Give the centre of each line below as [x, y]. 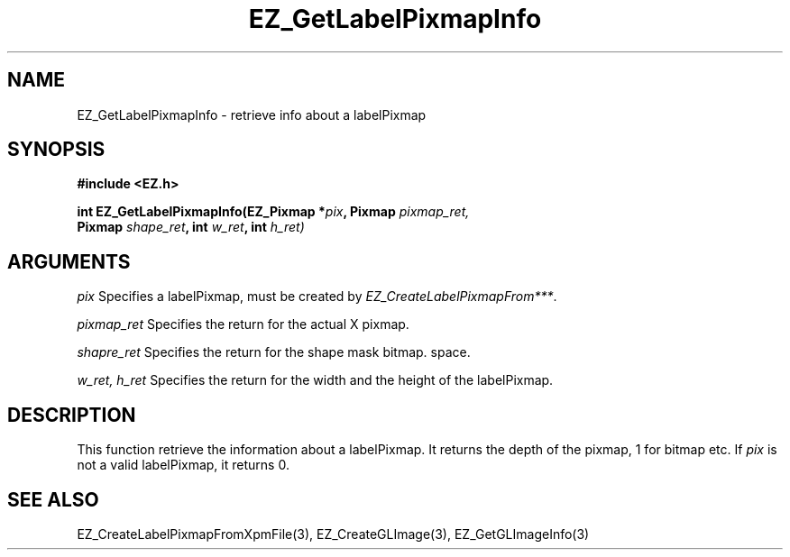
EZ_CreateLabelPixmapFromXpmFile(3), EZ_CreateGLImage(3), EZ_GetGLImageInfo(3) [333, 534]
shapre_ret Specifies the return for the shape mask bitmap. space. [274, 352]
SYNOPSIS [56, 150]
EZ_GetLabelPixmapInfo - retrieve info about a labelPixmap [252, 114]
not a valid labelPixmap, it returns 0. [183, 465]
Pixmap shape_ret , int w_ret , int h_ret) [191, 227]
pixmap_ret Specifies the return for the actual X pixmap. [243, 324]
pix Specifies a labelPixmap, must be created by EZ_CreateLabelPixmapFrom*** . [317, 297]
